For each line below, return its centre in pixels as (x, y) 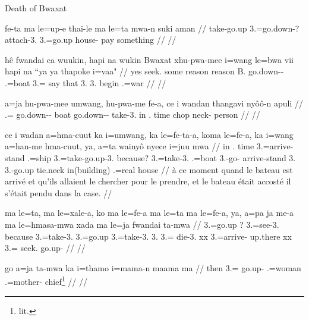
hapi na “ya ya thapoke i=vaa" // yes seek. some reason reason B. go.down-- (144, 71)
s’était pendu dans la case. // (59, 192)
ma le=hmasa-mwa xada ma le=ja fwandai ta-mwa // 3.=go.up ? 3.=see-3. (142, 224)
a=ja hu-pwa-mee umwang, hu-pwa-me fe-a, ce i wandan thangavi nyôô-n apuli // (154, 103)
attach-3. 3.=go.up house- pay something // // (91, 40)
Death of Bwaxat (36, 8)
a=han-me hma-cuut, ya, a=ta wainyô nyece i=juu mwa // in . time (130, 146)
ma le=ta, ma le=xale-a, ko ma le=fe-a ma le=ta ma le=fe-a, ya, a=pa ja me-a (149, 213)
